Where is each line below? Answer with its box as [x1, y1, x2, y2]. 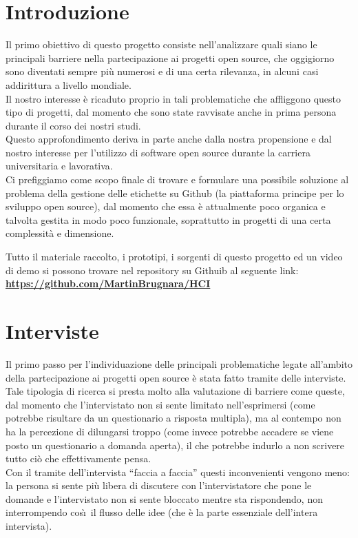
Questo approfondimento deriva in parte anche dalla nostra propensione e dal [6, 132, 332, 146]
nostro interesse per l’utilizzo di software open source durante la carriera [6, 145, 310, 159]
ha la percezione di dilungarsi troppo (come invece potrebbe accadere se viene [6, 424, 334, 438]
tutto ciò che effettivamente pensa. [6, 451, 151, 466]
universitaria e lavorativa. [6, 158, 113, 173]
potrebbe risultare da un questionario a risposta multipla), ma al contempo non [6, 411, 341, 425]
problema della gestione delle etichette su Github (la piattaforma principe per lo [6, 185, 344, 200]
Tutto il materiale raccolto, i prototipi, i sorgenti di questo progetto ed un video [6, 249, 343, 264]
